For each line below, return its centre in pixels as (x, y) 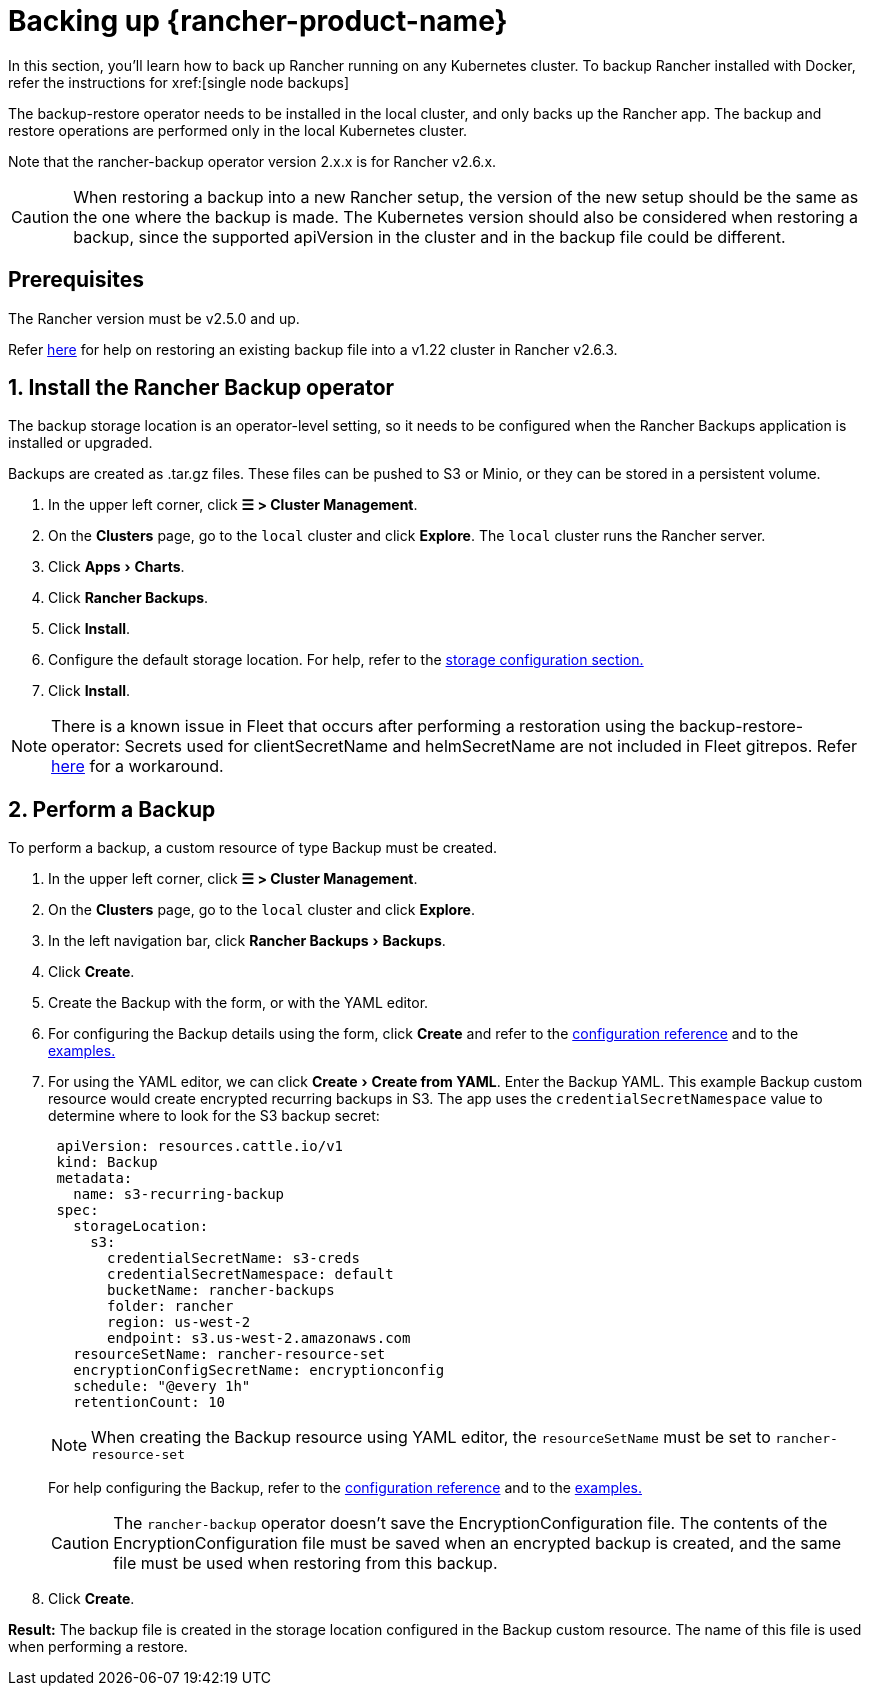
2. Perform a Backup (112, 809)
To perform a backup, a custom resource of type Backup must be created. (253, 848)
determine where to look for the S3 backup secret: (214, 1116)
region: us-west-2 (179, 1322)
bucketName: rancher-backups (221, 1290)
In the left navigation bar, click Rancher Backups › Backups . (247, 941)
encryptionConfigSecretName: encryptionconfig (259, 1370)
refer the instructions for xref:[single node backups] (179, 82)
